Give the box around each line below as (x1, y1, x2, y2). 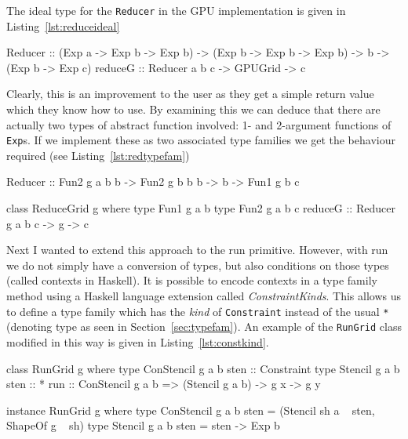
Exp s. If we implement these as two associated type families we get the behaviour (6, 132, 395, 148)
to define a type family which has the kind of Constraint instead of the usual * (6, 303, 389, 319)
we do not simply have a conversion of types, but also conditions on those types (6, 256, 389, 273)
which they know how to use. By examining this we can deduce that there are (6, 101, 381, 118)
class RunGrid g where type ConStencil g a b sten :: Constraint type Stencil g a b (6, 360, 400, 376)
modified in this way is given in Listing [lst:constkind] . (6, 333, 269, 350)
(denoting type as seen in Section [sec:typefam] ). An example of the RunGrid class (6, 318, 402, 335)
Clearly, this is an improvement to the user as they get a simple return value (6, 85, 374, 102)
